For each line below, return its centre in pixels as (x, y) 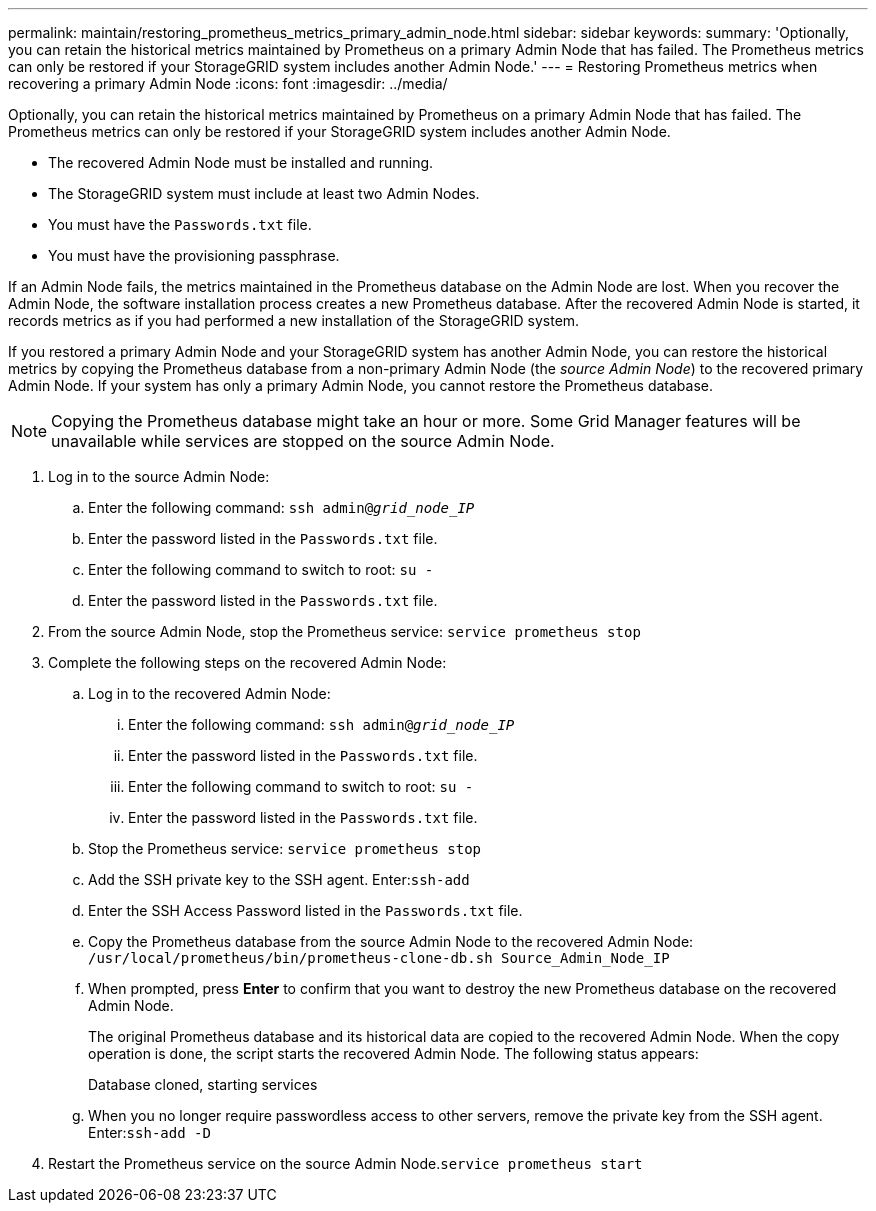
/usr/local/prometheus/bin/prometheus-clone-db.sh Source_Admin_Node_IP (379, 958)
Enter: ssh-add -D (149, 1132)
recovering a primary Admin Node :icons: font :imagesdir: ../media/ (228, 83)
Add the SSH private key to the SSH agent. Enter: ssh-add (279, 879)
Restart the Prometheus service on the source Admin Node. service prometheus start (345, 1163)
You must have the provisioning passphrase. (194, 255)
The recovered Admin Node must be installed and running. (241, 162)
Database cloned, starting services (203, 1084)
